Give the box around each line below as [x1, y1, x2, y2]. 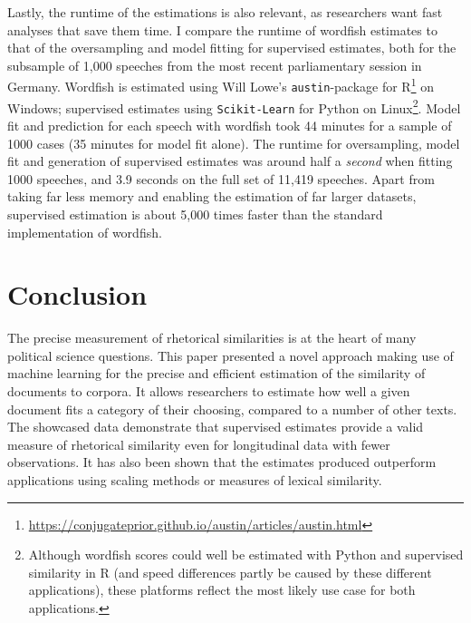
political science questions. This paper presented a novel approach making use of [7, 346, 454, 365]
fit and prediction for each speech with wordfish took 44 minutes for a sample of [7, 116, 452, 134]
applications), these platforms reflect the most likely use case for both [28, 580, 416, 599]
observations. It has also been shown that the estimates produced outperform [7, 453, 437, 472]
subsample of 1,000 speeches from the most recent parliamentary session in [7, 55, 422, 74]
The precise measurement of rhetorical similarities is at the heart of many [7, 328, 417, 347]
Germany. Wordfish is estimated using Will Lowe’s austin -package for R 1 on [7, 74, 434, 96]
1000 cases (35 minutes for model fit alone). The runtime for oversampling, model [7, 133, 460, 152]
